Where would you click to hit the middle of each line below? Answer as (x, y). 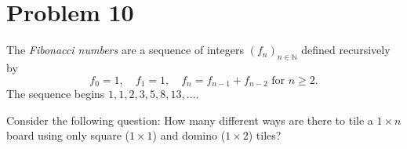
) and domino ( (189, 135)
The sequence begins (56, 93)
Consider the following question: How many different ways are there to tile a (190, 120)
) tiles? (265, 135)
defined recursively (346, 50)
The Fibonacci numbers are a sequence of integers (125, 50)
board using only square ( (68, 135)
